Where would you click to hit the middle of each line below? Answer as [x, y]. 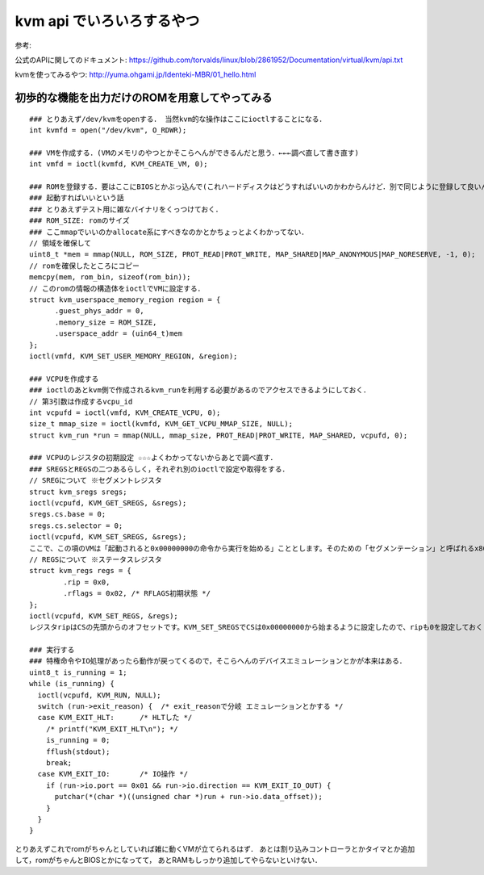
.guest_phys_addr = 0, [99, 311]
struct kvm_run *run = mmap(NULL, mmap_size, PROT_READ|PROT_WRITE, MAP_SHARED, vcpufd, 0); [219, 435]
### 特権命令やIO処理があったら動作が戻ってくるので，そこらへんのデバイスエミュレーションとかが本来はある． [218, 661]
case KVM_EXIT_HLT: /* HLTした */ [115, 718]
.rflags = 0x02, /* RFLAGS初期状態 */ [137, 594]
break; [59, 763]
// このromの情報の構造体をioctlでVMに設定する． [117, 288]
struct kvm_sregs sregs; [78, 492]
